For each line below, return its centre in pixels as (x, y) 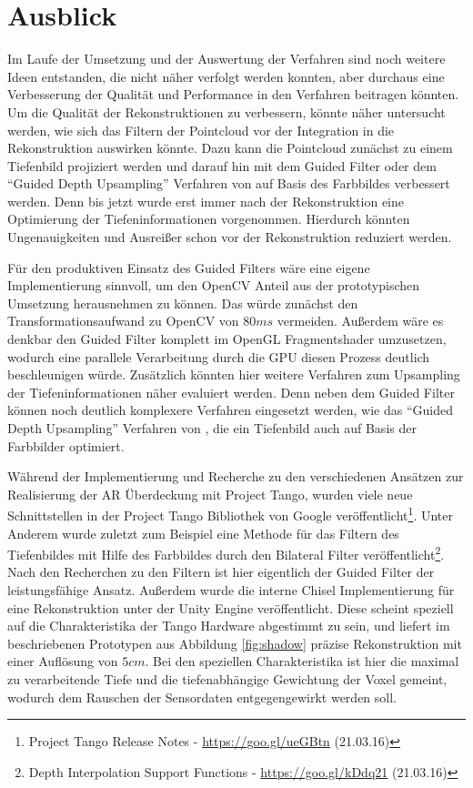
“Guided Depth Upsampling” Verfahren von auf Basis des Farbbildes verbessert (229, 183)
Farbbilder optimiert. (66, 445)
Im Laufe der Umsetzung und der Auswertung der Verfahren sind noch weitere (226, 59)
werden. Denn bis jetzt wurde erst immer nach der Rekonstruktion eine (206, 201)
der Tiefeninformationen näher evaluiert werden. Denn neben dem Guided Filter (231, 392)
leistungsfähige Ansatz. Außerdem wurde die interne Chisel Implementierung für (231, 590)
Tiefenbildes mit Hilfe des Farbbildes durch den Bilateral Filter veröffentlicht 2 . (226, 553)
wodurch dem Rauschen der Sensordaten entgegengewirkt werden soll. (202, 697)
